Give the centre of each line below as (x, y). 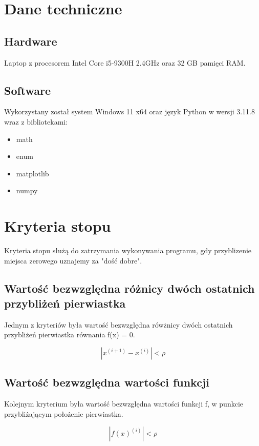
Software (28, 90)
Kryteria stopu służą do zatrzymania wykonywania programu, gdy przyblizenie (128, 250)
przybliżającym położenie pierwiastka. (64, 413)
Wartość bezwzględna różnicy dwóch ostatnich (129, 288)
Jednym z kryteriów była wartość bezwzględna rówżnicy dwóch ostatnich (118, 324)
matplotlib (33, 173)
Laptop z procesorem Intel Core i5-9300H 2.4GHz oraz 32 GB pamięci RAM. (125, 62)
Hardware (31, 41)
